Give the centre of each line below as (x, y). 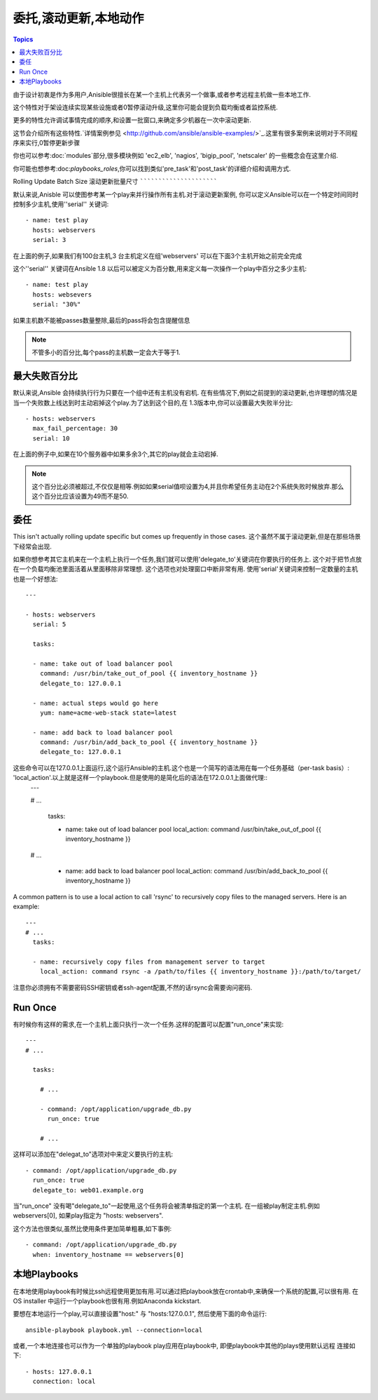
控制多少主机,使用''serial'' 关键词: (61, 204)
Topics (23, 39)
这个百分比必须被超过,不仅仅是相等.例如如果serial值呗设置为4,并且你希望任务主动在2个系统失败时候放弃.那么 (188, 486)
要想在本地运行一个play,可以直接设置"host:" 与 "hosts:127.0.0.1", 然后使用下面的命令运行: (140, 1314)
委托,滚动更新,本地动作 (78, 18)
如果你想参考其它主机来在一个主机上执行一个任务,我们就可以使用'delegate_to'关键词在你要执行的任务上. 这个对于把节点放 (187, 559)
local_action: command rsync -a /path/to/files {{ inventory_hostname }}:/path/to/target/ (201, 972)
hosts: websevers (62, 294)
